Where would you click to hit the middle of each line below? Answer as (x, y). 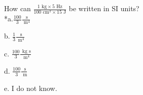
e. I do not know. (31, 88)
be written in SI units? (104, 8)
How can (17, 8)
